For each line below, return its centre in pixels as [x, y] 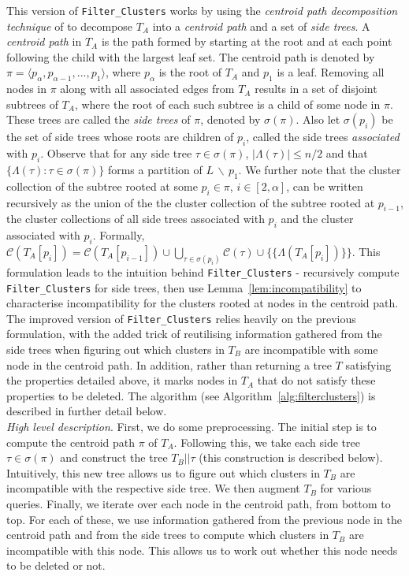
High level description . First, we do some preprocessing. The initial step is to [191, 426]
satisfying [368, 364]
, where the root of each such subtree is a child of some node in [227, 104]
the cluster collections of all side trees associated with [136, 219]
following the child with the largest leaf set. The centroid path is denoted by [191, 56]
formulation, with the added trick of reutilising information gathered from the [194, 334]
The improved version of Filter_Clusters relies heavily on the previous [181, 318]
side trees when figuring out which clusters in [115, 349]
